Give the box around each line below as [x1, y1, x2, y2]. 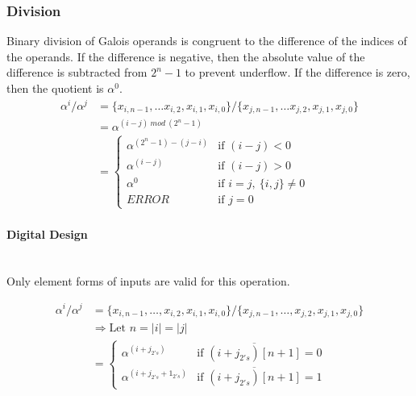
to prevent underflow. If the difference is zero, [185, 64, 410, 81]
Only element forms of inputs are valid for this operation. [6, 272, 290, 289]
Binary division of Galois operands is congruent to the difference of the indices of [6, 32, 407, 49]
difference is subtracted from [6, 64, 148, 81]
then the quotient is [6, 80, 104, 96]
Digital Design [6, 226, 88, 243]
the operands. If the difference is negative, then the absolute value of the [6, 48, 365, 65]
